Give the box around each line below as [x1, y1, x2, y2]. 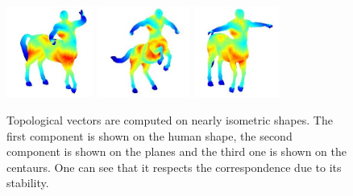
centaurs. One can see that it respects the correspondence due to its [6, 158, 342, 175]
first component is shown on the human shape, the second [6, 127, 293, 144]
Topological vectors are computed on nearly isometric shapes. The [6, 111, 333, 128]
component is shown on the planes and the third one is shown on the [6, 143, 347, 160]
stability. [6, 174, 49, 191]
